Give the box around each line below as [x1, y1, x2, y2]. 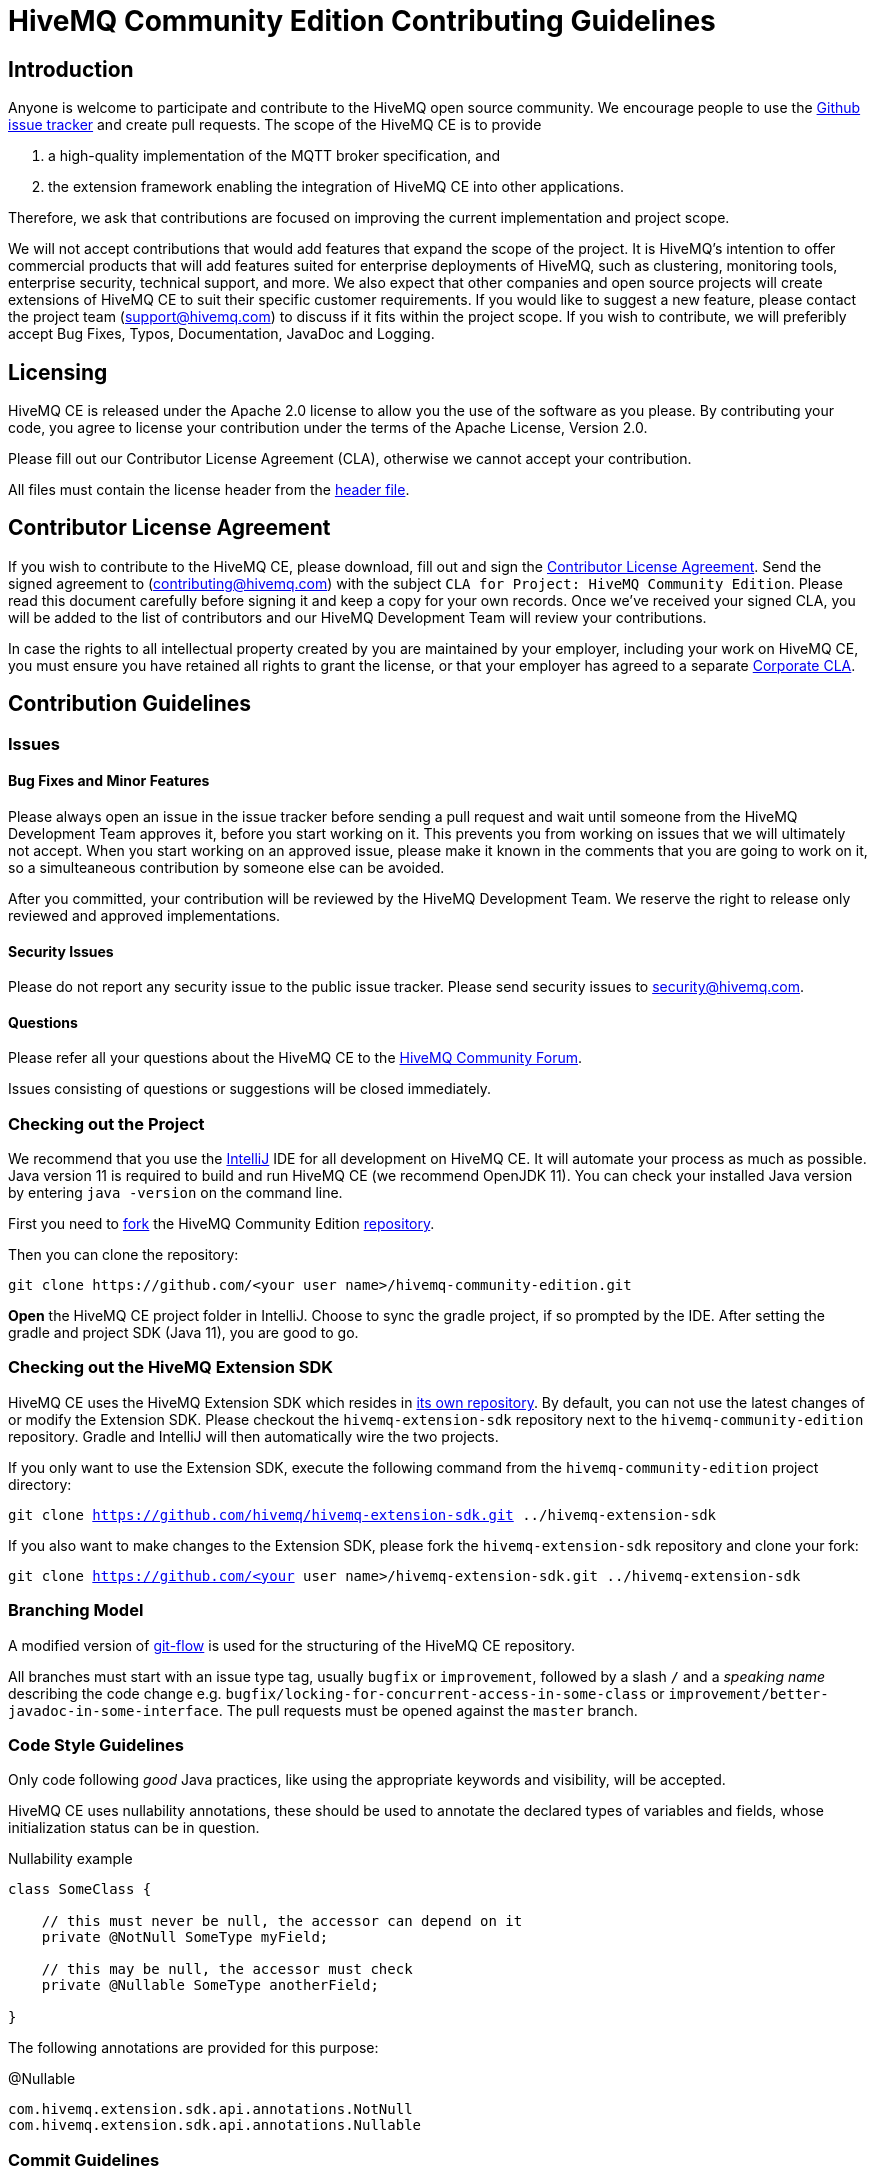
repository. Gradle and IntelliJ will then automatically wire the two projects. [8, 1427, 499, 1445]
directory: [8, 1475, 72, 1493]
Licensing [8, 359, 108, 385]
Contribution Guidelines [8, 691, 252, 717]
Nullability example [8, 1850, 133, 1868]
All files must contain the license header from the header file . [8, 481, 410, 499]
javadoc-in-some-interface [8, 1702, 219, 1719]
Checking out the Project [8, 1113, 205, 1134]
